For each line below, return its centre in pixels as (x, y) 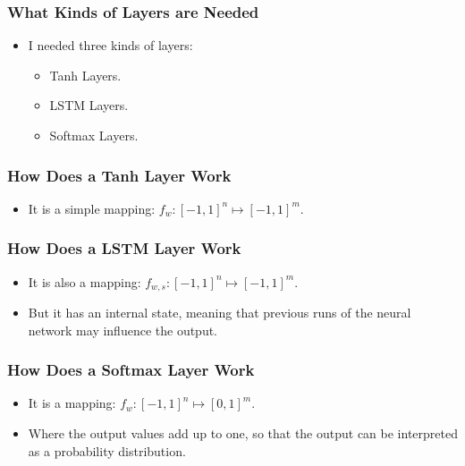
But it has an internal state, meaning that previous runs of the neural (220, 313)
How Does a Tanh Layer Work (119, 175)
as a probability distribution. (107, 450)
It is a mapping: (72, 403)
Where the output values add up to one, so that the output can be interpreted (243, 433)
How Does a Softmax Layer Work (131, 370)
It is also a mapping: (85, 281)
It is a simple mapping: (92, 208)
